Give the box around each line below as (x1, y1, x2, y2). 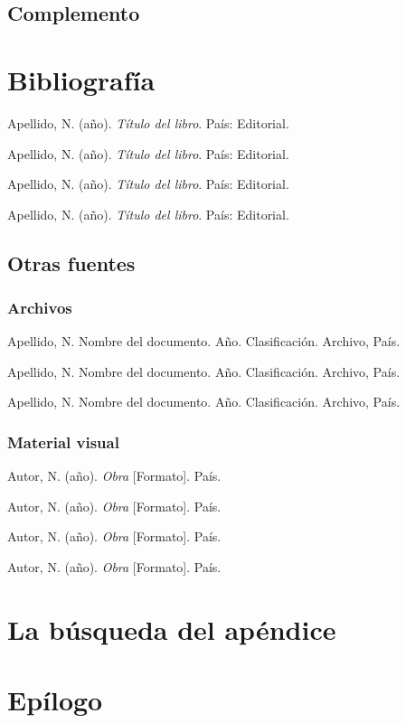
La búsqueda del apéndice (7, 610, 336, 647)
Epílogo (7, 681, 103, 718)
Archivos (7, 296, 72, 318)
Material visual (7, 430, 119, 453)
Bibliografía (7, 61, 156, 98)
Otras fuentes (7, 249, 136, 277)
